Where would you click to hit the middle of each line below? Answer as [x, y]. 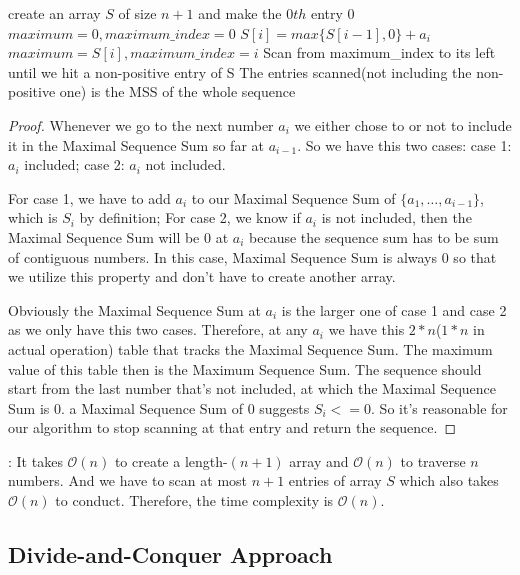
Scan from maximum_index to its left [379, 52]
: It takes [35, 460]
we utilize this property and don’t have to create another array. [202, 276]
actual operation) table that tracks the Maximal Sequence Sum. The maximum [250, 348]
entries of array [335, 480]
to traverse [433, 460]
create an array [54, 13]
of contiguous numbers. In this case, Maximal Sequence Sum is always [223, 256]
